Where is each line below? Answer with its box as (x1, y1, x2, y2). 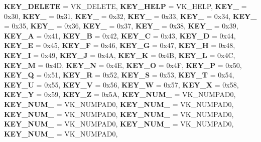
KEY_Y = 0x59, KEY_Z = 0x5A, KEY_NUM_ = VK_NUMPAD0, (4, 89, 236, 99)
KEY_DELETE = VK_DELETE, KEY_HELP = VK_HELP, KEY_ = (4, 1, 247, 11)
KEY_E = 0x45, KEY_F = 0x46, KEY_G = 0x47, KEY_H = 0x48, (4, 40, 235, 50)
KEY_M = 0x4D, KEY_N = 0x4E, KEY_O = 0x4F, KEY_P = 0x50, (4, 59, 242, 70)
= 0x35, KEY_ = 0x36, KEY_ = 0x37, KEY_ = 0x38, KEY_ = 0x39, (4, 20, 238, 31)
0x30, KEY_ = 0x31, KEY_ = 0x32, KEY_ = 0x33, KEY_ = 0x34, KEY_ (4, 10, 257, 21)
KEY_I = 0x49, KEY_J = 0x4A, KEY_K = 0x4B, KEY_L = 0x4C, (4, 49, 235, 60)
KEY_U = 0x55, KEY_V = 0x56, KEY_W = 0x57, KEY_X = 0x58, (4, 79, 239, 89)
